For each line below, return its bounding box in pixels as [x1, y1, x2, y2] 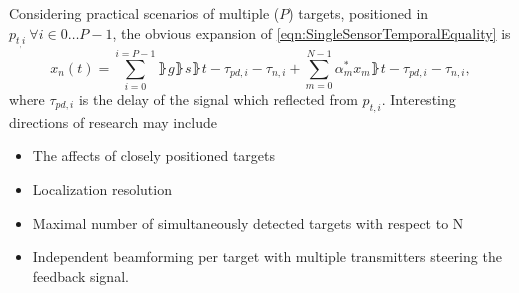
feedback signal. [32, 265, 129, 286]
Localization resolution [32, 178, 172, 199]
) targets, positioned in [288, 3, 429, 23]
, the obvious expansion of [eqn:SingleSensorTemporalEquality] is [112, 22, 511, 43]
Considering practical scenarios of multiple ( [9, 3, 280, 23]
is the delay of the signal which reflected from [78, 88, 358, 109]
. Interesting [381, 88, 456, 109]
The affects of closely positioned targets [32, 145, 275, 166]
